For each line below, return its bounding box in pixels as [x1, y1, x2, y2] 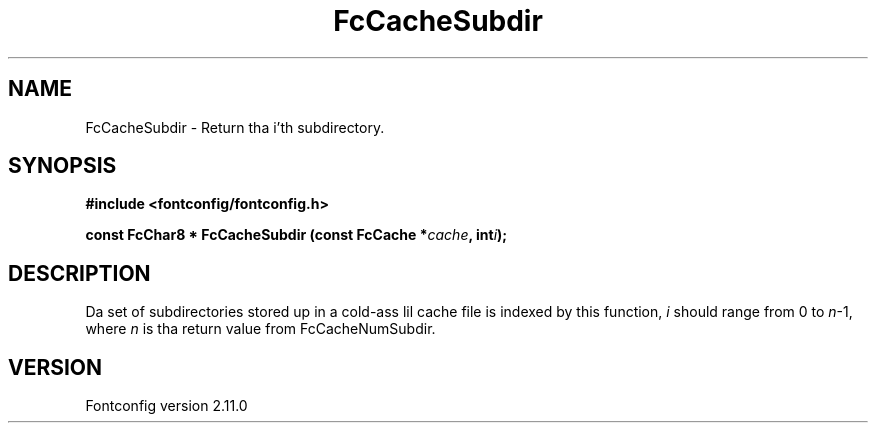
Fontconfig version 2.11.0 [85, 397, 248, 415]
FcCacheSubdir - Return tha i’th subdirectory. [85, 118, 385, 136]
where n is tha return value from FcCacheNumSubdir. [85, 320, 436, 338]
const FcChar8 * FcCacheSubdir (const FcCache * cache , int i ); [85, 226, 508, 244]
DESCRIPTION [8, 260, 151, 286]
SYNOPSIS [8, 153, 117, 179]
